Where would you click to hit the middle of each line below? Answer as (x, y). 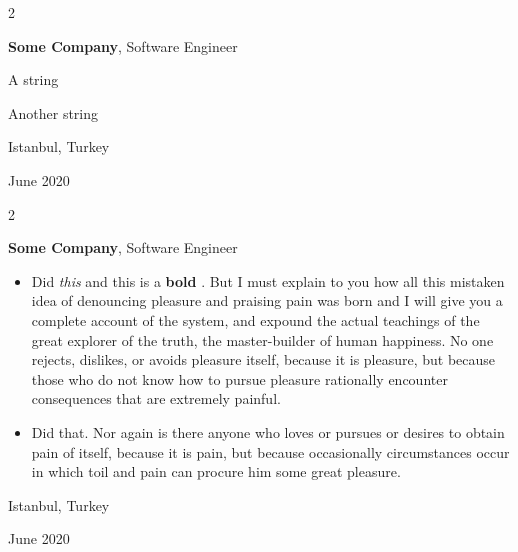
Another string (53, 112)
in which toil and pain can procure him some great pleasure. (216, 471)
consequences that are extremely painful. (156, 398)
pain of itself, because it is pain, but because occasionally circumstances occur (270, 451)
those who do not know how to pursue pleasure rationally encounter (239, 378)
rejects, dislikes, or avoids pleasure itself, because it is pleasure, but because (263, 359)
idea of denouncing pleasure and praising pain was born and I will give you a (267, 300)
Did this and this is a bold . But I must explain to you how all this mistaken (268, 280)
